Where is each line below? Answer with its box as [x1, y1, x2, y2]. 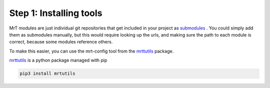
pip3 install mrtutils [19, 70, 75, 76]
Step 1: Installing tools [9, 7, 102, 18]
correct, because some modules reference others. [9, 39, 113, 45]
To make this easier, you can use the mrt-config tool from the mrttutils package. [9, 48, 174, 54]
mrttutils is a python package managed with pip [9, 57, 107, 63]
